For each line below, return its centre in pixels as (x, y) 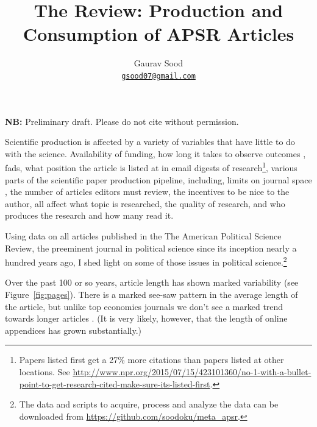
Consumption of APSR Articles (158, 34)
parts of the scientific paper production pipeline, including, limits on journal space (158, 179)
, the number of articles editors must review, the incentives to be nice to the (147, 192)
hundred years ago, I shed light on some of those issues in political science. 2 (146, 261)
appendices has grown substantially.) (73, 330)
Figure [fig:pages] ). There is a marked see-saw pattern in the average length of (151, 294)
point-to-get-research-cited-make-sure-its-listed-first (115, 383)
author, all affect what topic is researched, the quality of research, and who (145, 203)
